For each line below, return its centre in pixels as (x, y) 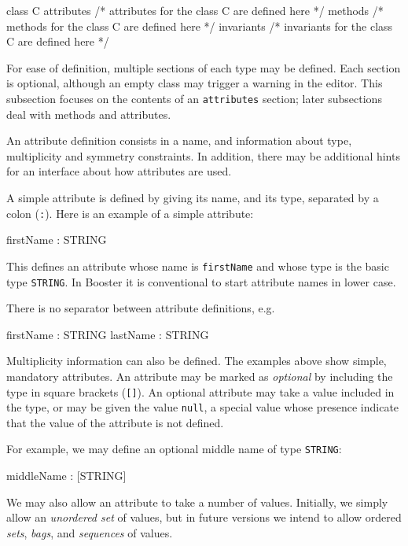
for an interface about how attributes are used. (119, 171)
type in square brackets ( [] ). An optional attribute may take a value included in (200, 391)
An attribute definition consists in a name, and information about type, (179, 140)
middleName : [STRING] (66, 476)
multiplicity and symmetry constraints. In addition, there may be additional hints (203, 155)
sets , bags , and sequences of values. (90, 532)
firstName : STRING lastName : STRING (108, 334)
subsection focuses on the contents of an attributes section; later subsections (194, 98)
